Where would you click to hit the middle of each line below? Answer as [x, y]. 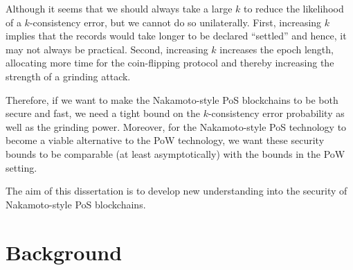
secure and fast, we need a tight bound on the [103, 113]
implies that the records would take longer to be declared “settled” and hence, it [176, 36]
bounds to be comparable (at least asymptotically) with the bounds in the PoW [175, 153]
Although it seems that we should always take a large [119, 8]
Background [64, 252]
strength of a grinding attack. [68, 76]
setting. [21, 167]
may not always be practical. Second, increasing [107, 49]
